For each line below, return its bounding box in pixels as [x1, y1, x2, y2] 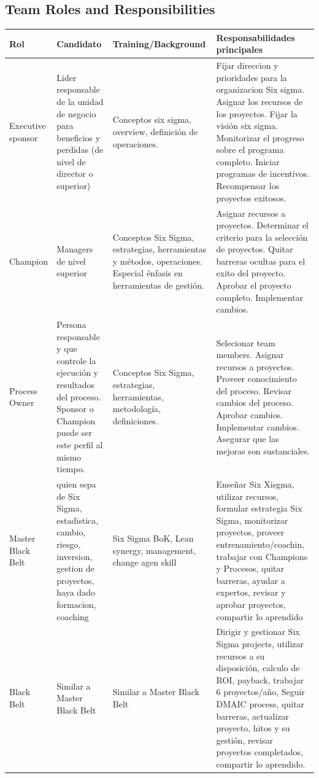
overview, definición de [112, 125, 198, 138]
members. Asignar [216, 348, 284, 361]
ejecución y [56, 366, 98, 379]
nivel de [56, 155, 86, 168]
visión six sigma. [216, 119, 279, 132]
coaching [56, 610, 89, 623]
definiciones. [112, 414, 158, 427]
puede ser [56, 426, 92, 439]
